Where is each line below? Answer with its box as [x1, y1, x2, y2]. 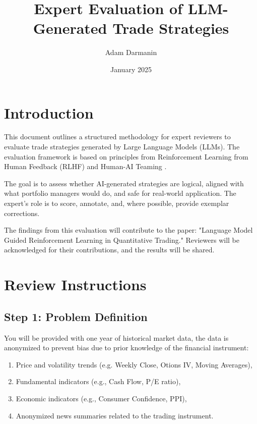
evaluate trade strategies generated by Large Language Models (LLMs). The [4, 141, 240, 152]
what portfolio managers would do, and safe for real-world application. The [4, 188, 236, 198]
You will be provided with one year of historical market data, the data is [4, 332, 229, 343]
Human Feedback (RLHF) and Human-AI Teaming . [4, 161, 167, 172]
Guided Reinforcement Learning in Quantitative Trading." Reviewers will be [4, 234, 240, 245]
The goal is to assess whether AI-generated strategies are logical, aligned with [4, 178, 244, 188]
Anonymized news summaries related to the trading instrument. [16, 410, 214, 420]
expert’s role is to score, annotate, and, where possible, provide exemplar [4, 198, 229, 208]
